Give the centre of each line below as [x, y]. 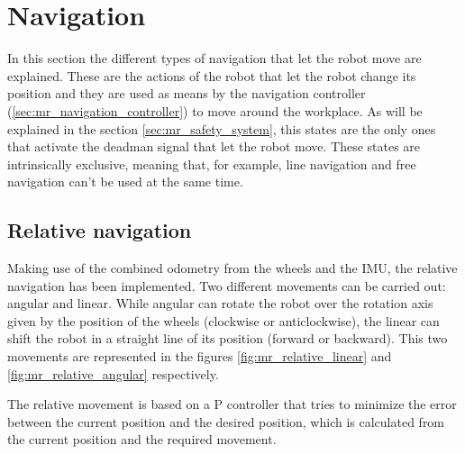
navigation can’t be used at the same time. [125, 182]
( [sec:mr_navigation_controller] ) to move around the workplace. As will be [215, 110]
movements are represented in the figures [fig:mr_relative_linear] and [200, 356]
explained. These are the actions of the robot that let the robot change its [212, 75]
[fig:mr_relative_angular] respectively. [113, 373]
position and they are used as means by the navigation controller [187, 93]
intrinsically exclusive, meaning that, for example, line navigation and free [212, 163]
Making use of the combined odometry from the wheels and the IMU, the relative [232, 268]
